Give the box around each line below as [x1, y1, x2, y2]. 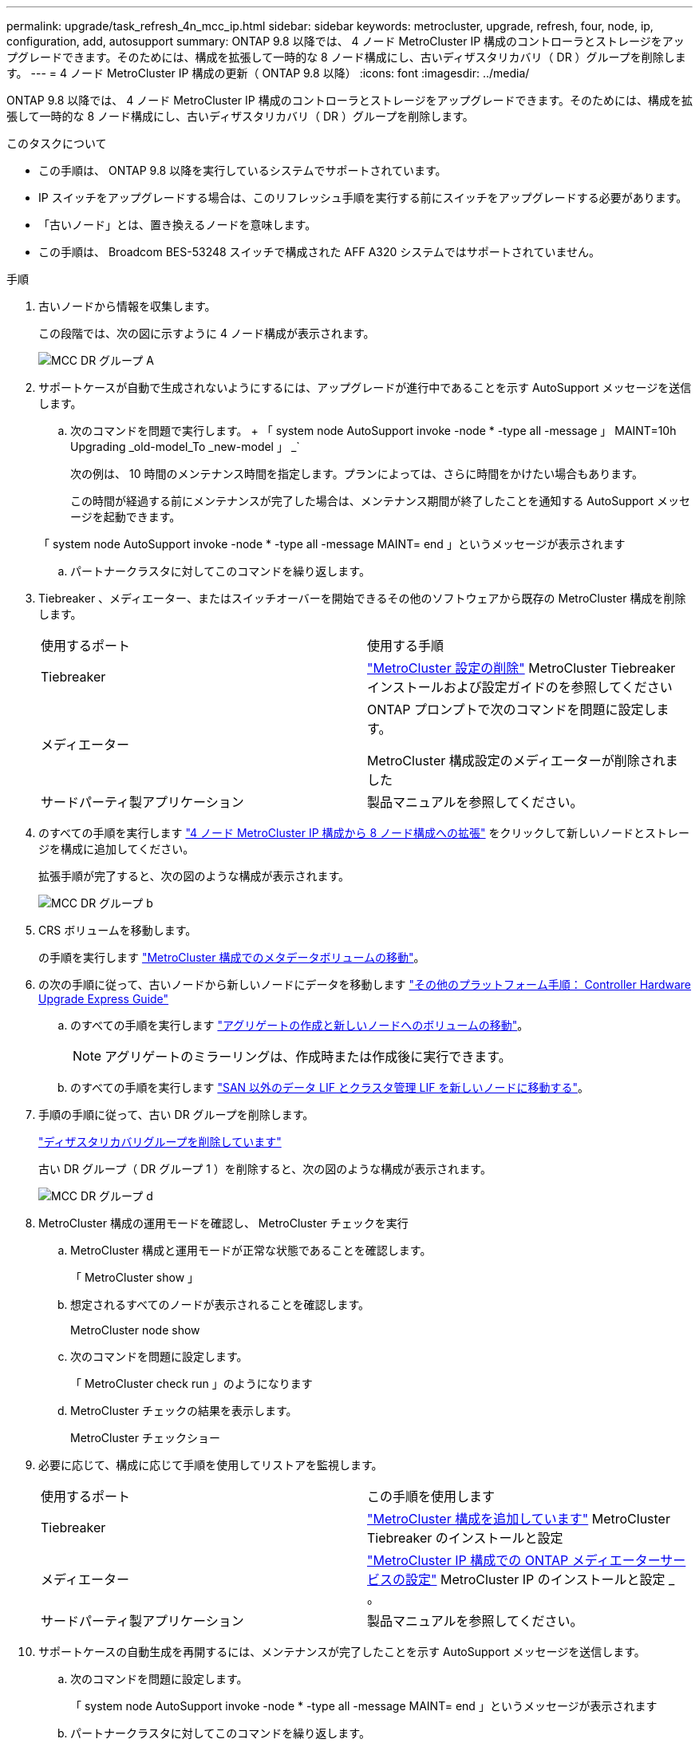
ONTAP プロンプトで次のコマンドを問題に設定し [367, 702, 657, 717]
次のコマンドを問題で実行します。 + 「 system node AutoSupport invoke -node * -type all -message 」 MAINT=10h [70, 424, 677, 437]
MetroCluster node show [70, 1323, 200, 1337]
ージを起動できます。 [70, 510, 181, 524]
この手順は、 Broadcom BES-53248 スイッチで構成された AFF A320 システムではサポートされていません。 [38, 245, 601, 259]
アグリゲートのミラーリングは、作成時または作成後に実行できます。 [105, 1049, 511, 1065]
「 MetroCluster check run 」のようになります [70, 1377, 313, 1390]
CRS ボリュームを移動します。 [38, 923, 197, 937]
